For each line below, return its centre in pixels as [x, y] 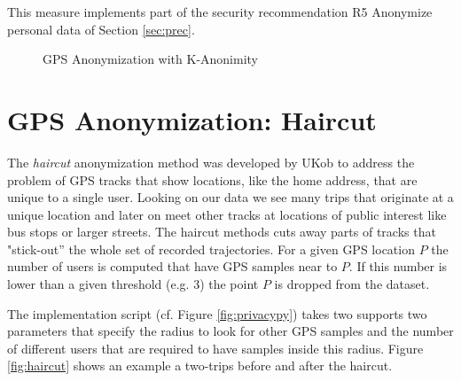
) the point [229, 284]
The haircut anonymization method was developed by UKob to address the [211, 162]
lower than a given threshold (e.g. [98, 284]
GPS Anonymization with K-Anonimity [150, 59]
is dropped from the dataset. [352, 284]
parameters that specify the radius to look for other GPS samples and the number [230, 331]
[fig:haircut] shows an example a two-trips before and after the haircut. [200, 365]
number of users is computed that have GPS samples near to [172, 266]
